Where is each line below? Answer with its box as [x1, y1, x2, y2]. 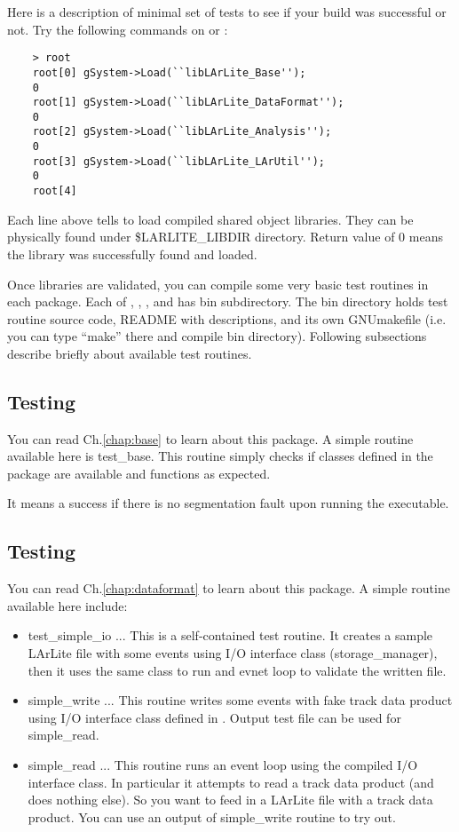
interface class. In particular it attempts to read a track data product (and [28, 773, 434, 791]
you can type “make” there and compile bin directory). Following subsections [7, 327, 427, 345]
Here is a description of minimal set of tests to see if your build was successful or [7, 3, 447, 20]
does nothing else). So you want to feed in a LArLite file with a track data [28, 790, 433, 809]
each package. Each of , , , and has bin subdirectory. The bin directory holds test [7, 292, 448, 311]
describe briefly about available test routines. [7, 344, 252, 362]
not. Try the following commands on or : [7, 20, 228, 38]
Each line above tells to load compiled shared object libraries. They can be [7, 210, 414, 228]
